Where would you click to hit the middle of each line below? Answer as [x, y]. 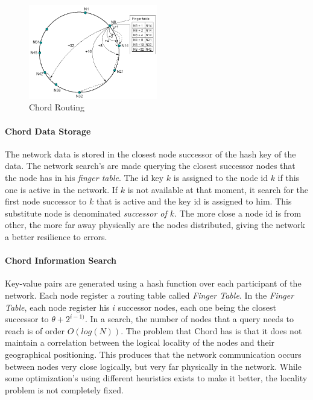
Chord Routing [57, 107]
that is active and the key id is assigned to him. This [194, 201]
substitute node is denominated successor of [86, 213]
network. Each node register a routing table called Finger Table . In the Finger [150, 295]
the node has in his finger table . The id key [84, 178]
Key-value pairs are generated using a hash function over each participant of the [153, 283]
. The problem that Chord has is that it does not [211, 330]
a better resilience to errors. [56, 237]
